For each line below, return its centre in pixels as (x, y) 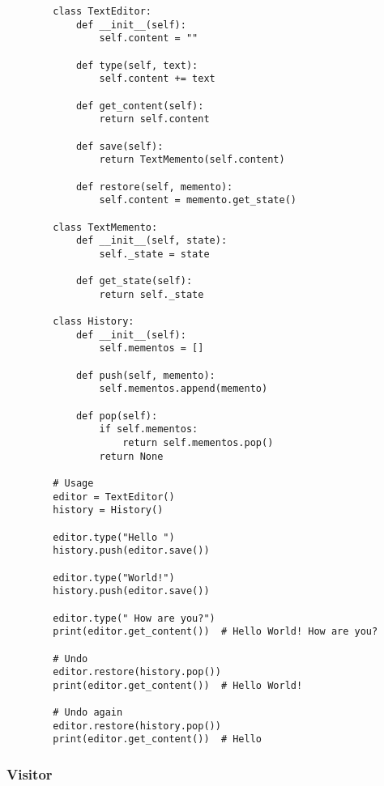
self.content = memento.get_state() (198, 200)
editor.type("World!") (114, 578)
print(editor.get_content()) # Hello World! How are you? (215, 632)
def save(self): (119, 146)
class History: (94, 322)
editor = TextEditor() (114, 497)
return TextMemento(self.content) (192, 160)
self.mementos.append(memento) (183, 389)
